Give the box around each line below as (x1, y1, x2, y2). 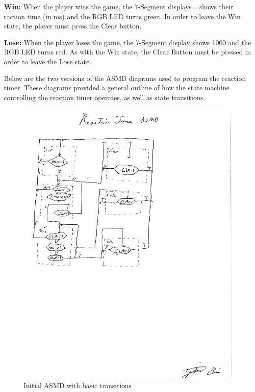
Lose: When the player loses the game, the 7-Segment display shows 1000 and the (4, 37, 251, 47)
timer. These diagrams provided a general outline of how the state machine (4, 82, 229, 93)
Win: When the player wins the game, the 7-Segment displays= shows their (4, 1, 233, 11)
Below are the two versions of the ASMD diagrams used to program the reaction (4, 73, 246, 83)
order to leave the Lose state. (4, 56, 92, 66)
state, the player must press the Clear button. (4, 21, 142, 31)
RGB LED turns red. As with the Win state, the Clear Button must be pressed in (4, 47, 251, 57)
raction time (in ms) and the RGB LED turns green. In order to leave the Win (4, 11, 241, 21)
